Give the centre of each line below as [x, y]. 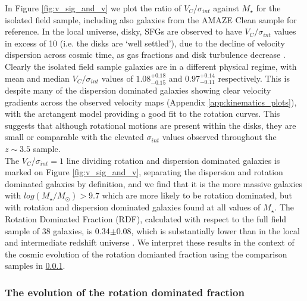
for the [268, 8]
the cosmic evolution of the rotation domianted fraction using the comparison [146, 254]
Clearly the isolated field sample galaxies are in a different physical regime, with [151, 66]
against [226, 8]
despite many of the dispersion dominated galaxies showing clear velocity [138, 90]
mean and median [37, 78]
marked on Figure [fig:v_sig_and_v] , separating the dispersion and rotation [144, 172]
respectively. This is [254, 78]
